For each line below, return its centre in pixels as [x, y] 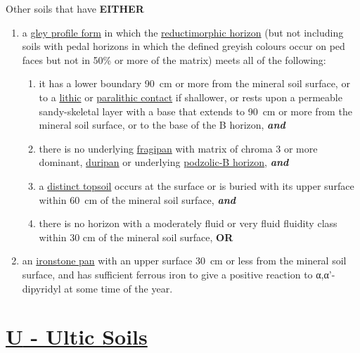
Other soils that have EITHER [75, 8]
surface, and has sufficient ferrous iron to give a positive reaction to [167, 274]
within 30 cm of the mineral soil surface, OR [136, 237]
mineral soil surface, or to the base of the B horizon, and [162, 125]
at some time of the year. [118, 288]
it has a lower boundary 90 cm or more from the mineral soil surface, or [194, 83]
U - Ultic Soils [77, 336]
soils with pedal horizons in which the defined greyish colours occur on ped [184, 46]
